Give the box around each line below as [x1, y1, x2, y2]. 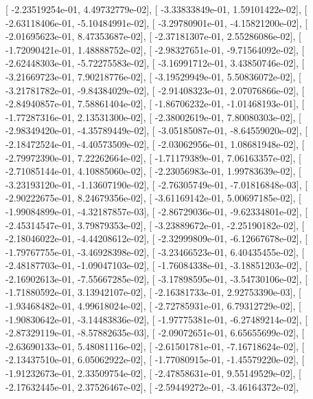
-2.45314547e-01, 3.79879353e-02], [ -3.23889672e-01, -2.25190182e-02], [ [5, 217, 305, 232]
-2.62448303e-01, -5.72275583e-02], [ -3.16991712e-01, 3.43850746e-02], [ [5, 56, 305, 70]
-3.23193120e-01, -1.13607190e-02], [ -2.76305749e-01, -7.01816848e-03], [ [5, 177, 308, 191]
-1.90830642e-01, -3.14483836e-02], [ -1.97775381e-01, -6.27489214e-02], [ [5, 312, 308, 326]
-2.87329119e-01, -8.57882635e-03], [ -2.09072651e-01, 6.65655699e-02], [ [5, 325, 305, 340]
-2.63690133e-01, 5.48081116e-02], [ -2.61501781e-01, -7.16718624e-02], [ [5, 338, 305, 353]
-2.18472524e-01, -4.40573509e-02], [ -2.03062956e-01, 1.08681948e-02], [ [5, 136, 305, 151]
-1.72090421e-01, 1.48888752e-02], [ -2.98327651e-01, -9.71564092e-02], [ [5, 42, 305, 56]
